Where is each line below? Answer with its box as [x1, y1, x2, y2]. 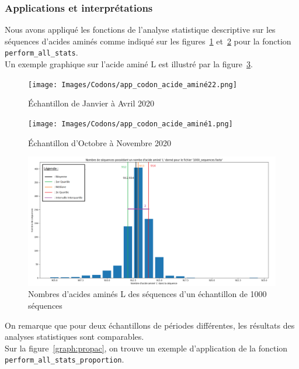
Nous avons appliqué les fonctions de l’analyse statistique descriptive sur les [5, 23, 276, 36]
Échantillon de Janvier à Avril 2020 [28, 97, 154, 109]
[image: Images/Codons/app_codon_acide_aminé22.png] [28, 80, 237, 89]
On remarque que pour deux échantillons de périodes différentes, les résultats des [5, 319, 295, 331]
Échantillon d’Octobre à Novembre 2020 [28, 136, 171, 149]
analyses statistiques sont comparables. [5, 330, 144, 343]
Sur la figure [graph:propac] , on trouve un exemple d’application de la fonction [5, 342, 288, 354]
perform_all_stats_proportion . [5, 353, 124, 365]
